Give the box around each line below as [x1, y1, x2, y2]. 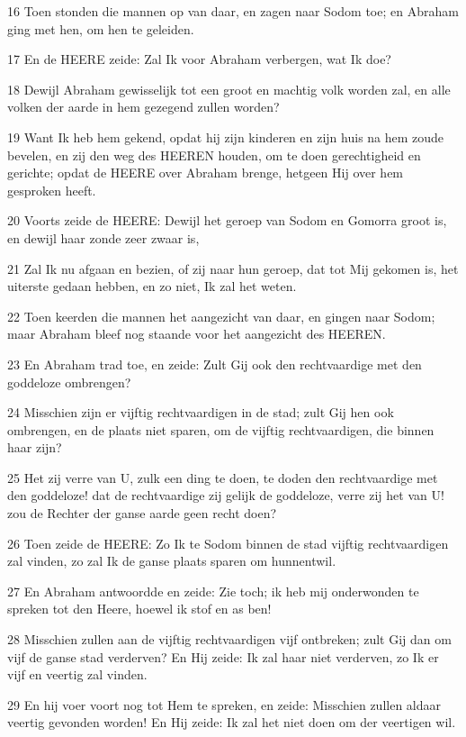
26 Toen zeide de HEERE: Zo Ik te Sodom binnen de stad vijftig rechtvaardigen [7, 533, 449, 552]
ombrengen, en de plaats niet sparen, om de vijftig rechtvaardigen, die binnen [7, 420, 435, 439]
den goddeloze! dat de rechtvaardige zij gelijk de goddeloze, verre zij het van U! [7, 486, 444, 505]
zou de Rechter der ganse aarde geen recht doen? [7, 504, 277, 523]
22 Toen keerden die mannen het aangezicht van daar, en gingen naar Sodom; [7, 306, 435, 325]
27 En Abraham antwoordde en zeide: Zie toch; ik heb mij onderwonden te [7, 581, 419, 600]
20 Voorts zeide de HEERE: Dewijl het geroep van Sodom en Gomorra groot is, [7, 211, 447, 230]
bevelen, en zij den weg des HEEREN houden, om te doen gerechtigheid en [7, 145, 421, 164]
